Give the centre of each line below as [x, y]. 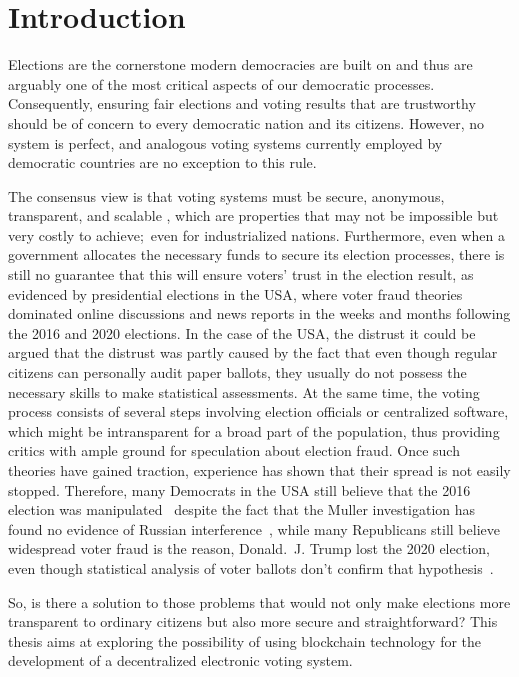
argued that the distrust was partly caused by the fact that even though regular [253, 352]
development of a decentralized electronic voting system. [180, 660]
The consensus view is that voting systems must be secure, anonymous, [226, 195]
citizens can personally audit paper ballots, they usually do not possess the [237, 372]
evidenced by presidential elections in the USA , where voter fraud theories [235, 293]
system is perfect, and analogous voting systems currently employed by [225, 142]
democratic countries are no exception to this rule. [162, 162]
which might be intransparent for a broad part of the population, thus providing [254, 430]
